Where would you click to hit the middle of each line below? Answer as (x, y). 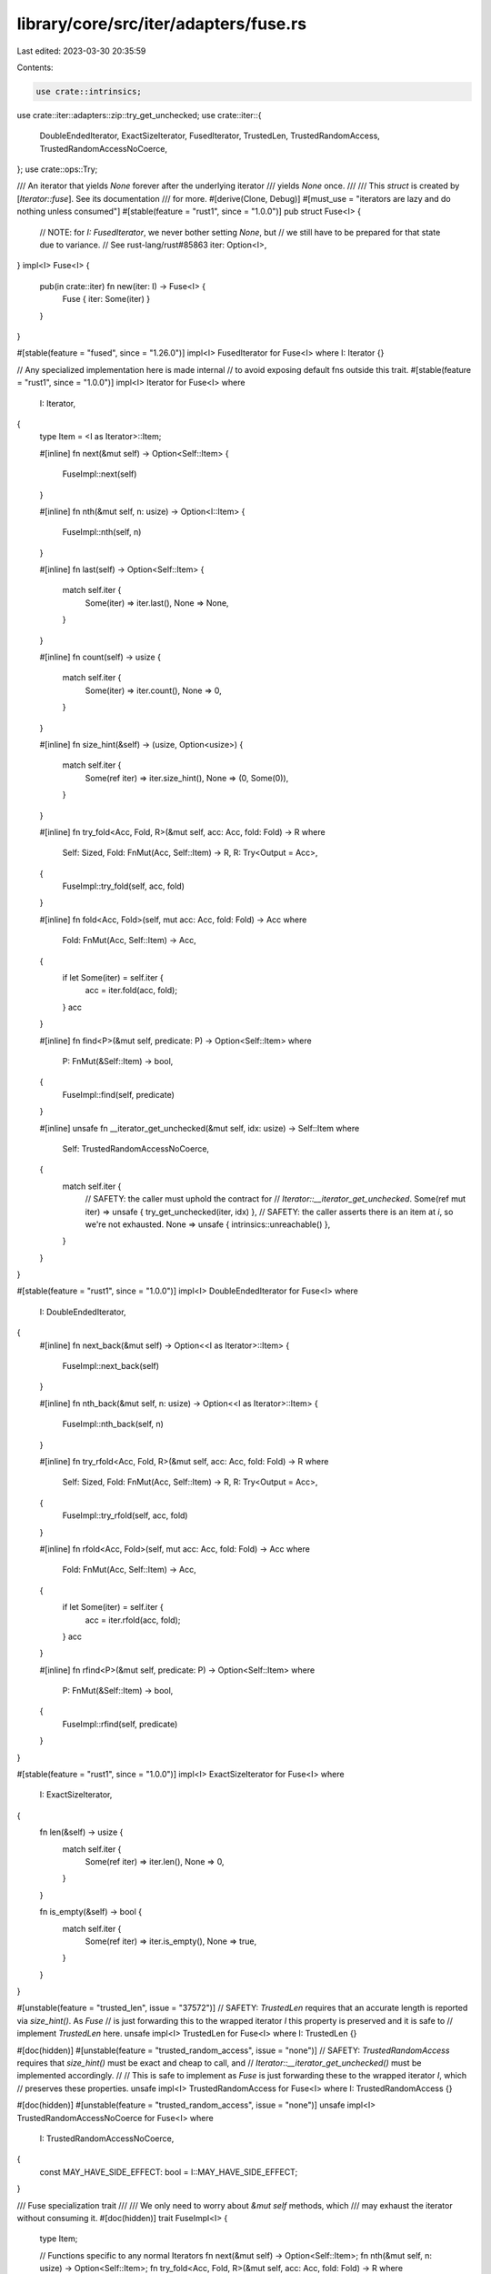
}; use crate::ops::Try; (57, 169)
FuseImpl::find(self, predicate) (118, 1094)
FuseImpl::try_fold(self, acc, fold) (124, 886)
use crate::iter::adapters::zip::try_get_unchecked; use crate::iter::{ (139, 115)
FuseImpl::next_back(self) (110, 1366)
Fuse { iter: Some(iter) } (106, 299)
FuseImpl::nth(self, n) (102, 532)
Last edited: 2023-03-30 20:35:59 (81, 51)
